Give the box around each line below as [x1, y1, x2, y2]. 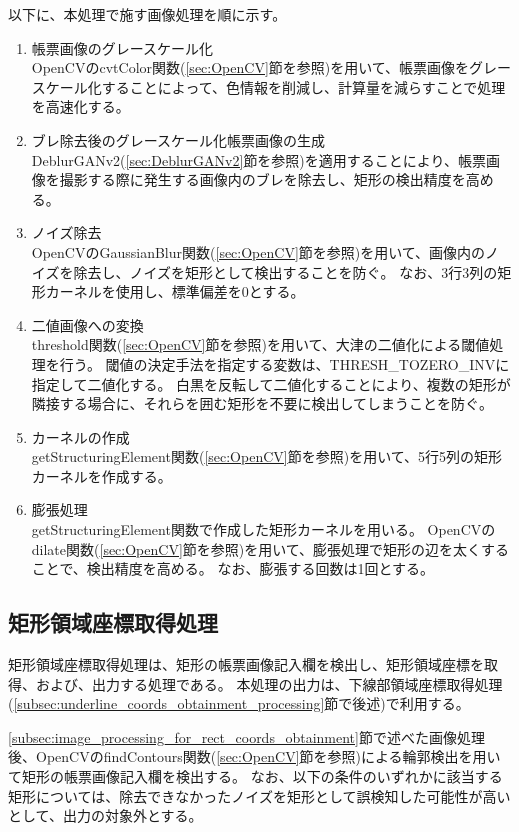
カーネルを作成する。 [31, 465, 172, 486]
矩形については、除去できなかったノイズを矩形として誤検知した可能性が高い [8, 785, 511, 806]
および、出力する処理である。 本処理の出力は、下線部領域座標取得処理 [35, 673, 503, 694]
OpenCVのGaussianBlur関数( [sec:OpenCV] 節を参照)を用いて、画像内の [31, 241, 486, 262]
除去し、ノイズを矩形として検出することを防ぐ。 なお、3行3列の [73, 261, 498, 282]
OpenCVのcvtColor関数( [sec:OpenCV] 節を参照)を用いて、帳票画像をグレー [31, 57, 512, 78]
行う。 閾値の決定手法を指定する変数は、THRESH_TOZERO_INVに [59, 353, 510, 374]
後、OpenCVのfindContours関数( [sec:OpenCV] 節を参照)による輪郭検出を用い [8, 746, 501, 767]
